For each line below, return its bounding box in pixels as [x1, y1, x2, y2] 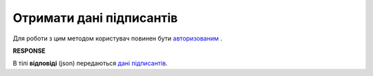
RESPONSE [12, 47, 46, 55]
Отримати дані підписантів [12, 10, 178, 25]
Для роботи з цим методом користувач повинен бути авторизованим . [12, 34, 222, 42]
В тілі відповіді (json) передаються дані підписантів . [12, 59, 168, 68]
